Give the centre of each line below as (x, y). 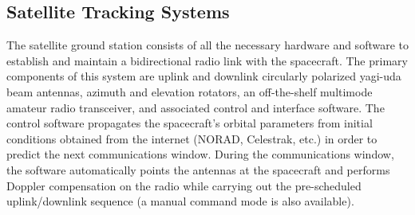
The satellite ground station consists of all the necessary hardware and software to (207, 45)
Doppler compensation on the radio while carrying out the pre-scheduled (184, 185)
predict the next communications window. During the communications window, (200, 154)
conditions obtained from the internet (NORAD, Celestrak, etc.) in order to (192, 138)
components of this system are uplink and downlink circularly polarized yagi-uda (204, 76)
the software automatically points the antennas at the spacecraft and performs (198, 169)
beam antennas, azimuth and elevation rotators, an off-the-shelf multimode (190, 91)
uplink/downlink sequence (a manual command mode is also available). (180, 201)
